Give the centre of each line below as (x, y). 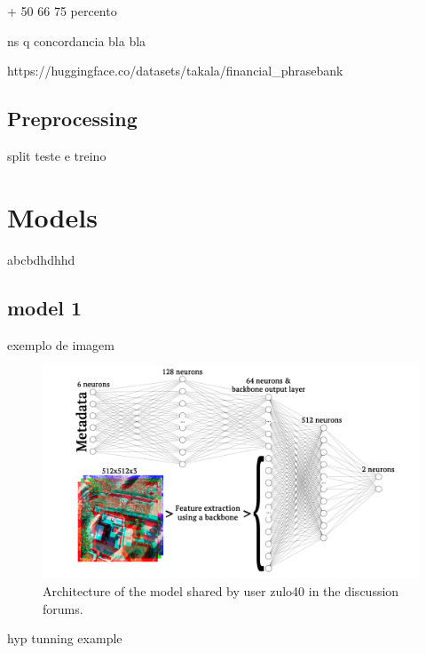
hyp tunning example (65, 638)
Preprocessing (72, 119)
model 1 (45, 307)
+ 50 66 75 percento (62, 11)
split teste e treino (57, 155)
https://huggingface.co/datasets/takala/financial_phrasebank (175, 71)
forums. (63, 608)
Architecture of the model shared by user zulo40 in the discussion (221, 591)
